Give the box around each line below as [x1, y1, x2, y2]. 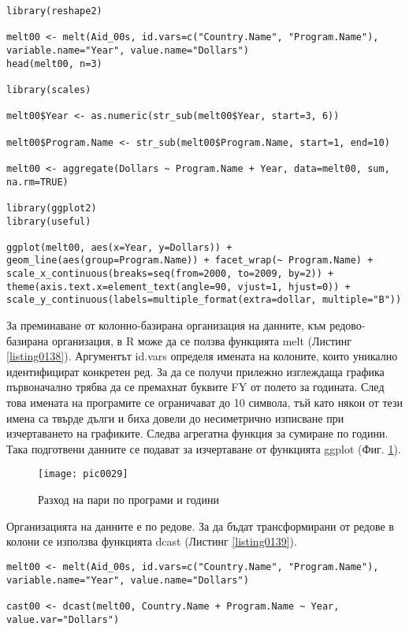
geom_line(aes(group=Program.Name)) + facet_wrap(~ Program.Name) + [6, 255, 374, 267]
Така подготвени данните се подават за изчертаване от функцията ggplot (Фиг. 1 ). [6, 440, 401, 457]
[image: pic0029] [38, 468, 128, 480]
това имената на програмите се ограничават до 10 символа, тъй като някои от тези [6, 394, 403, 411]
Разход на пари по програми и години [38, 491, 219, 508]
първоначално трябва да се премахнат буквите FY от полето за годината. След [6, 378, 385, 395]
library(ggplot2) [6, 202, 97, 214]
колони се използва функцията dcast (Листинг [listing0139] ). [6, 533, 297, 550]
